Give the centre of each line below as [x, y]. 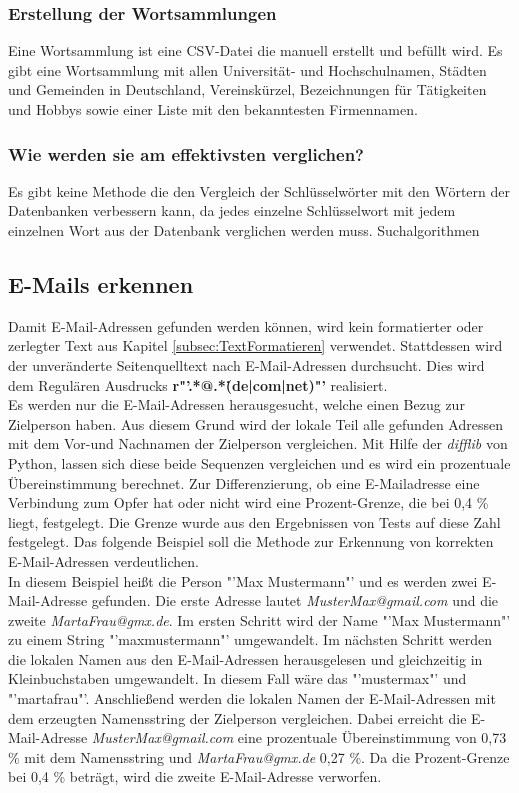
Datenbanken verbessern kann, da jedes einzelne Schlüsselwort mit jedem [232, 210]
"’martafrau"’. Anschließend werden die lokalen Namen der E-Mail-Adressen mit [252, 698]
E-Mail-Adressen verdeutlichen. [103, 560]
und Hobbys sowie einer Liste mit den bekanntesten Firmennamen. [213, 109]
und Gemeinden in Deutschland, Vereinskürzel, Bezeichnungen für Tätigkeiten [247, 89]
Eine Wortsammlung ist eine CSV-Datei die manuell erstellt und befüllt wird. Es [255, 50]
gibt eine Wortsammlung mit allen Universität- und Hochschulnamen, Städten [247, 69]
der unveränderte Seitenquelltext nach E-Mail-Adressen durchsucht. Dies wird [246, 364]
